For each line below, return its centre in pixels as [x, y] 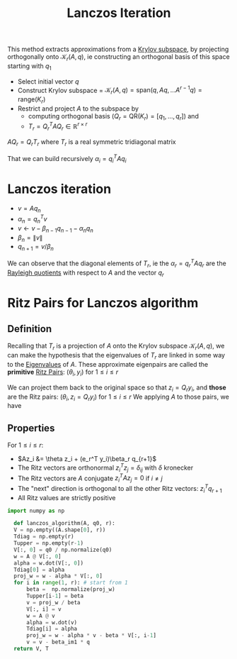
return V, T [31, 649]
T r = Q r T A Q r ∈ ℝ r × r [58, 127]
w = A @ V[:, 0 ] [37, 556]
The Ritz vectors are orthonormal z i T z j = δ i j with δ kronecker [105, 468]
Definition [29, 329]
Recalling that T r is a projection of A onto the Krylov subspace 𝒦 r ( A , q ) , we [116, 347]
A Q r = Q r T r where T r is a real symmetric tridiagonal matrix [92, 143]
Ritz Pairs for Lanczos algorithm [103, 303]
